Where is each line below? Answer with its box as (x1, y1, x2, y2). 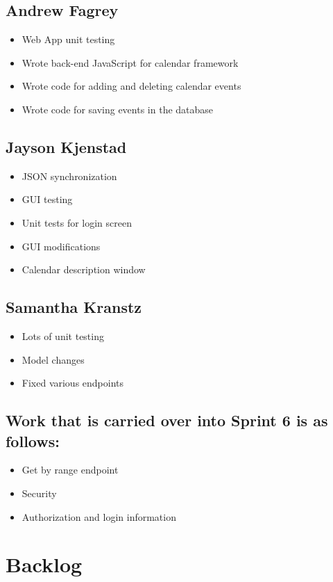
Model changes (22, 352, 85, 366)
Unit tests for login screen (22, 215, 132, 229)
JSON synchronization (22, 168, 117, 183)
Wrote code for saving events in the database (22, 102, 214, 116)
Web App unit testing (22, 32, 115, 47)
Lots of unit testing (22, 328, 104, 343)
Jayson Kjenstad (6, 136, 127, 157)
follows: (6, 430, 60, 451)
